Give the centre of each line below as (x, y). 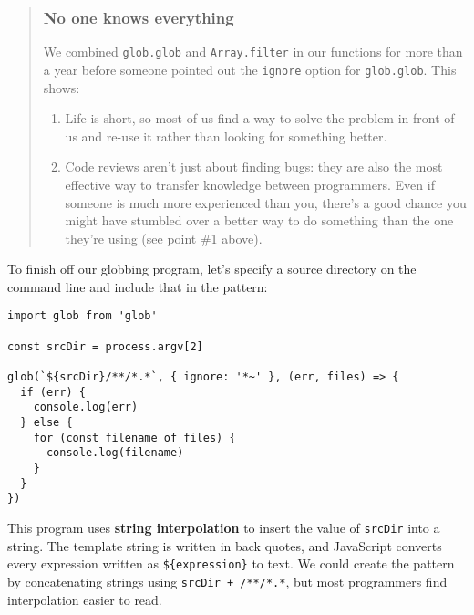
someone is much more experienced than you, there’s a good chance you (266, 202)
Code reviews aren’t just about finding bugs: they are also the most (254, 167)
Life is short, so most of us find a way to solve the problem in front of (260, 118)
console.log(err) (86, 407)
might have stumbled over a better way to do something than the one (259, 220)
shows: (62, 87)
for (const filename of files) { (134, 438)
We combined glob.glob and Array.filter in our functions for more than (253, 52)
